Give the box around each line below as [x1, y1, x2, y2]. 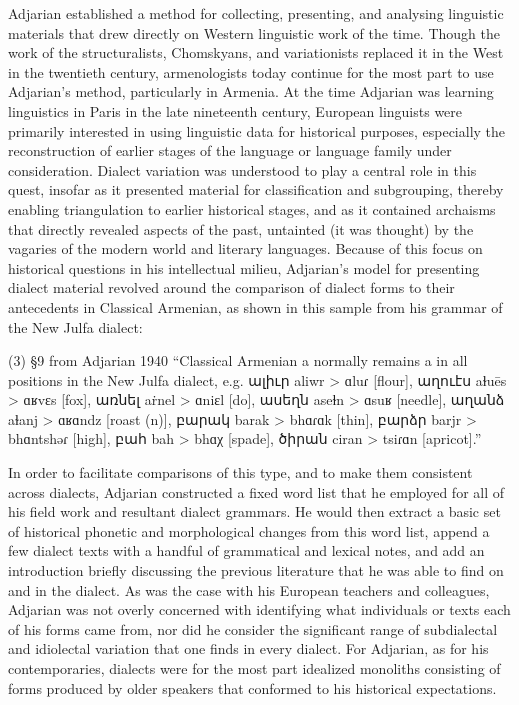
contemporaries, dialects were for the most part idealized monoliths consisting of [8, 658, 501, 678]
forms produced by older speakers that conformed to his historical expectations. [8, 677, 497, 698]
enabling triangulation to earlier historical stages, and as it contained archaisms [8, 198, 496, 219]
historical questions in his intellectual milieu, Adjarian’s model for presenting [8, 257, 480, 278]
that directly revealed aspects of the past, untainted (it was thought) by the [8, 218, 474, 239]
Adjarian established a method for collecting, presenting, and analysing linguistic [8, 3, 504, 23]
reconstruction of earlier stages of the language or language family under [8, 140, 452, 161]
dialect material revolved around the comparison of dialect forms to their [8, 277, 455, 298]
